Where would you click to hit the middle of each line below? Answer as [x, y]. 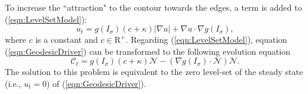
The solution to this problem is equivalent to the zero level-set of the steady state [154, 72]
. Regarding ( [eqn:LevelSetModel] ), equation [206, 40]
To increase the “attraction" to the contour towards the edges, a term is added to [153, 7]
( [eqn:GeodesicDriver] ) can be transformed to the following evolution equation [148, 51]
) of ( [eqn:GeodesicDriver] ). [96, 83]
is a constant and [67, 40]
